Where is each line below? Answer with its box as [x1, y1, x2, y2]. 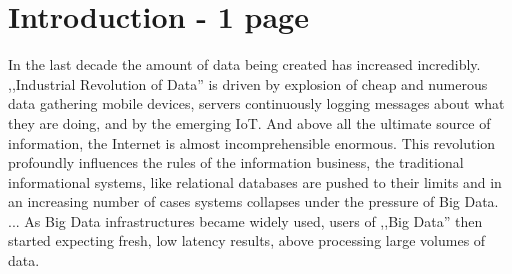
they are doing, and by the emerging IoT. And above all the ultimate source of [8, 112, 491, 133]
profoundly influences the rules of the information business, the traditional [8, 152, 464, 173]
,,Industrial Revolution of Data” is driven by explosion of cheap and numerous [8, 73, 488, 94]
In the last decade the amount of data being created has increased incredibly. [8, 54, 481, 75]
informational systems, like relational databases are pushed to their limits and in [8, 171, 502, 192]
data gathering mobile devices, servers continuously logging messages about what [8, 93, 505, 114]
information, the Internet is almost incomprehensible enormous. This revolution [8, 132, 496, 153]
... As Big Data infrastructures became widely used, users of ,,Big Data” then [8, 210, 483, 231]
